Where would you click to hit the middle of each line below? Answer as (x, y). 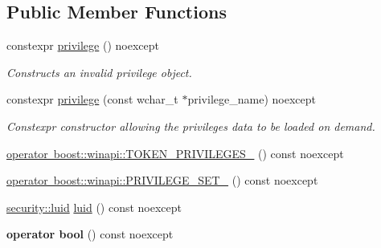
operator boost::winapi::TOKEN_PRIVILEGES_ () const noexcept (175, 153)
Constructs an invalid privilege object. (99, 72)
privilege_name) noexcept (252, 99)
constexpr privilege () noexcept (83, 45)
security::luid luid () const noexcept (94, 207)
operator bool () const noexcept (90, 234)
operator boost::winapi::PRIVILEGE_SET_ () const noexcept (162, 180)
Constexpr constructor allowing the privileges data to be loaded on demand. (191, 126)
